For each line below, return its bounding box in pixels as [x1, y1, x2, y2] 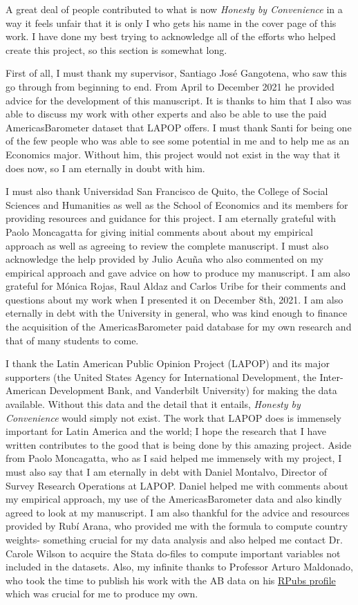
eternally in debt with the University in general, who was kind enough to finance [6, 306, 348, 320]
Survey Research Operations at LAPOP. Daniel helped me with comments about [6, 478, 348, 492]
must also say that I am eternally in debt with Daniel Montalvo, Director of [6, 465, 328, 478]
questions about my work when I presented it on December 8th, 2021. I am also [6, 292, 343, 306]
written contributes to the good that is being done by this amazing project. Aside [6, 437, 352, 452]
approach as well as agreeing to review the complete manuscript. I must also [6, 238, 329, 252]
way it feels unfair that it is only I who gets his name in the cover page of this [6, 15, 337, 30]
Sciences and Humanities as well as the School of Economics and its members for [6, 197, 348, 212]
